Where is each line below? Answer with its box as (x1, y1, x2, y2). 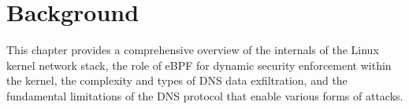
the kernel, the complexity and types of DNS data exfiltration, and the (6, 72, 348, 89)
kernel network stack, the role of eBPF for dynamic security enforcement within (6, 56, 392, 73)
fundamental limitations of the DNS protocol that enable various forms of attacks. (6, 87, 403, 104)
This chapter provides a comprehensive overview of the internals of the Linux (6, 42, 379, 58)
